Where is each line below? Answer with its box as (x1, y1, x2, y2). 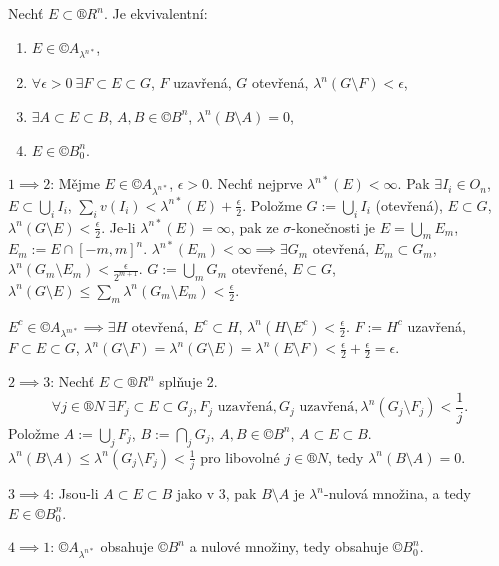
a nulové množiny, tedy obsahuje (189, 536, 389, 557)
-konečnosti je (291, 216, 376, 237)
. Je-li (101, 216, 136, 237)
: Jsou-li (50, 483, 99, 504)
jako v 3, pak (176, 483, 257, 504)
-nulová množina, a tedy (323, 483, 471, 504)
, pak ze (230, 216, 279, 237)
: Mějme (50, 173, 100, 194)
